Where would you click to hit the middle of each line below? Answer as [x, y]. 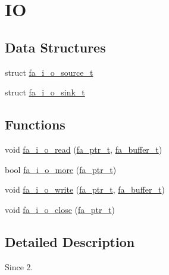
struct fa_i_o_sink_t [45, 92]
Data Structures [55, 47]
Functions [35, 124]
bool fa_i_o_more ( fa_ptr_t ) [61, 169]
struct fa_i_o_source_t [49, 72]
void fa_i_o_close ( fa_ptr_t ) [60, 209]
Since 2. [19, 266]
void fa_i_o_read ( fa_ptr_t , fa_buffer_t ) [84, 149]
